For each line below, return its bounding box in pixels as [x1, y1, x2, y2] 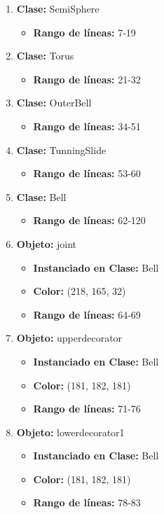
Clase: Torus [16, 48, 74, 63]
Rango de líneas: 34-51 [33, 118, 141, 133]
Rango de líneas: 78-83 [33, 495, 141, 510]
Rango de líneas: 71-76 [33, 401, 141, 416]
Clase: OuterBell [16, 95, 92, 110]
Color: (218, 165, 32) [33, 284, 126, 298]
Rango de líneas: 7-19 [33, 25, 136, 39]
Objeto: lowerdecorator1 [16, 424, 125, 439]
